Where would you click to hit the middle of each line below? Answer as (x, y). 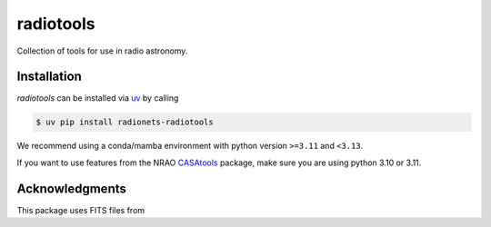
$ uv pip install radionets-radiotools (125, 122)
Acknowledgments (72, 188)
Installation (49, 77)
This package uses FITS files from (81, 210)
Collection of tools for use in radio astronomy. (102, 51)
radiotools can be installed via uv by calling (98, 98)
